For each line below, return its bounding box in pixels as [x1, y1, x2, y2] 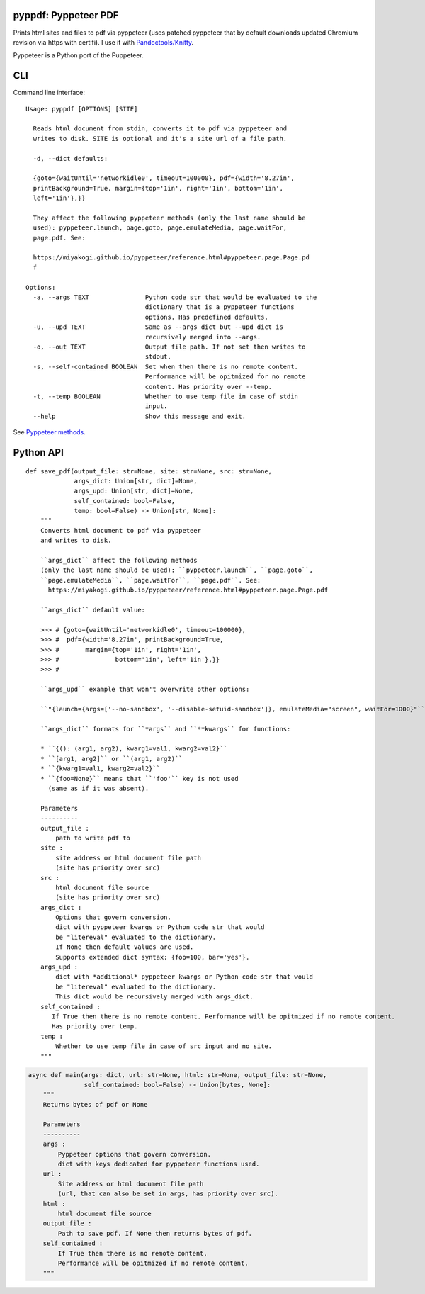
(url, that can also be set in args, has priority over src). [57, 1190, 279, 1198]
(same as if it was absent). [47, 784, 149, 792]
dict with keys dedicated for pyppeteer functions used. [57, 1160, 260, 1169]
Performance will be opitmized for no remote [144, 373, 306, 381]
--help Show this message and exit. [33, 412, 246, 420]
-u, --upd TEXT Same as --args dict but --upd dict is [33, 323, 283, 331]
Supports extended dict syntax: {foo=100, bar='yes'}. [55, 953, 250, 961]
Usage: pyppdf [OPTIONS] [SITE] [25, 105, 138, 113]
